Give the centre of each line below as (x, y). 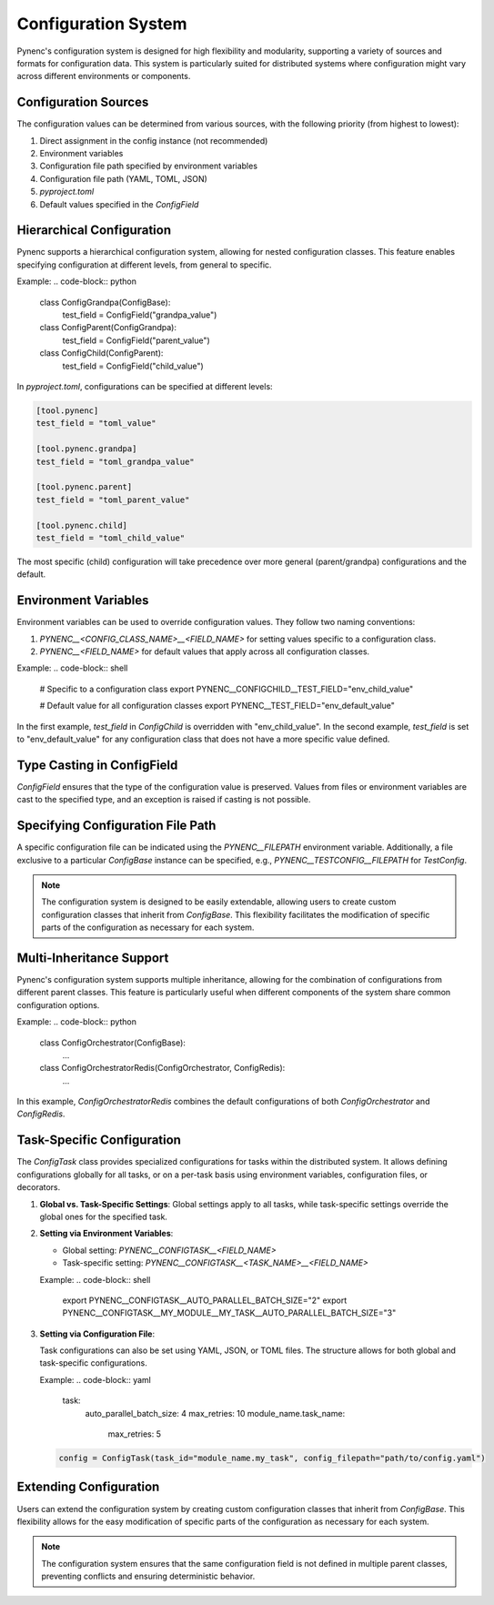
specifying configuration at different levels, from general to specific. (144, 265)
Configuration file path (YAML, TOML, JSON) (124, 178)
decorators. (39, 1187)
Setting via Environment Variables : (106, 1234)
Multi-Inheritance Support (93, 958)
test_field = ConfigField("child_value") (133, 366)
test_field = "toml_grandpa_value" (115, 461)
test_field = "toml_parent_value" (113, 500)
